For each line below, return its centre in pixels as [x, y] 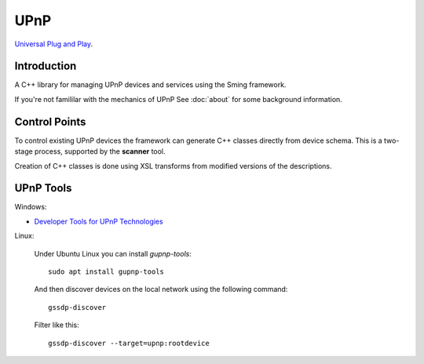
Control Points [50, 122]
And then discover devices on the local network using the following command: [161, 289]
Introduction [46, 66]
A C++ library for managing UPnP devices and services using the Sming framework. [150, 85]
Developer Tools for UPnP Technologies [99, 221]
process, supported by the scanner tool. [100, 151]
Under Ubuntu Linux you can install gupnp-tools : [113, 253]
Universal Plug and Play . [54, 44]
